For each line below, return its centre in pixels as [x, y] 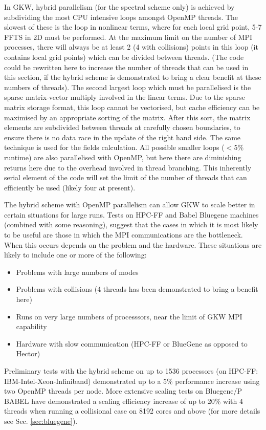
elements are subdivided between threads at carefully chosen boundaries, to [122, 127]
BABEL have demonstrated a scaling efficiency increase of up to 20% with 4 [124, 401]
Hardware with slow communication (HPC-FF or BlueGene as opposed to [132, 343]
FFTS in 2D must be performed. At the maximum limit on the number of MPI [128, 37]
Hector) [28, 353]
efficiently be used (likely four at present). [70, 187]
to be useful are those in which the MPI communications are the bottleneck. [124, 235]
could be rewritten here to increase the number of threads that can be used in [126, 67]
